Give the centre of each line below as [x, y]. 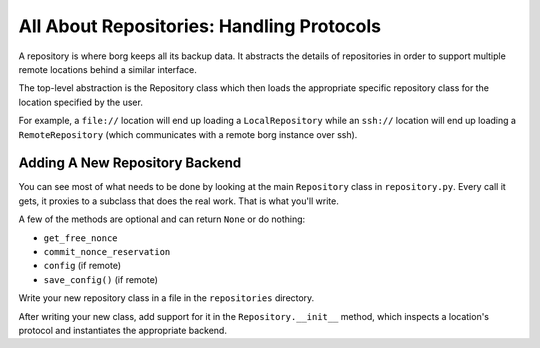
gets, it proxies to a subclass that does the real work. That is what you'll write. [178, 201]
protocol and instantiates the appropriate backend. [122, 330]
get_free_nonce [81, 238]
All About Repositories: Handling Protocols [200, 26]
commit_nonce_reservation [107, 251]
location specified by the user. [81, 102]
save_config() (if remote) [101, 279]
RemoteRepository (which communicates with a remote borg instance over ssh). [188, 134]
